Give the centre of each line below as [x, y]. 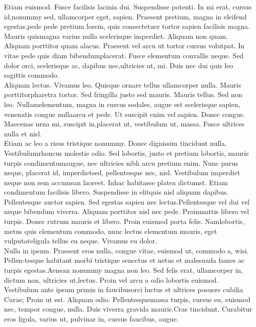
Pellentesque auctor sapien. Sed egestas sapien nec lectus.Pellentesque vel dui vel [127, 201]
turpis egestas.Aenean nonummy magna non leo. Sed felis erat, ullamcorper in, [124, 270]
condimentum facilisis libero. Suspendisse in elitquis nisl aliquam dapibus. [116, 192]
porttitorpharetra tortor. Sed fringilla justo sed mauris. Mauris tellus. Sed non [123, 94]
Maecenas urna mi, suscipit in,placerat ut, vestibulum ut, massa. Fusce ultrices [124, 124]
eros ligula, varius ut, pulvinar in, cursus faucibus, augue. [91, 319]
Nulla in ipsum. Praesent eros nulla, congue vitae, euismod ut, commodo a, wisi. [127, 250]
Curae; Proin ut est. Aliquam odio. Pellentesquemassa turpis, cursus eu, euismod [127, 299]
